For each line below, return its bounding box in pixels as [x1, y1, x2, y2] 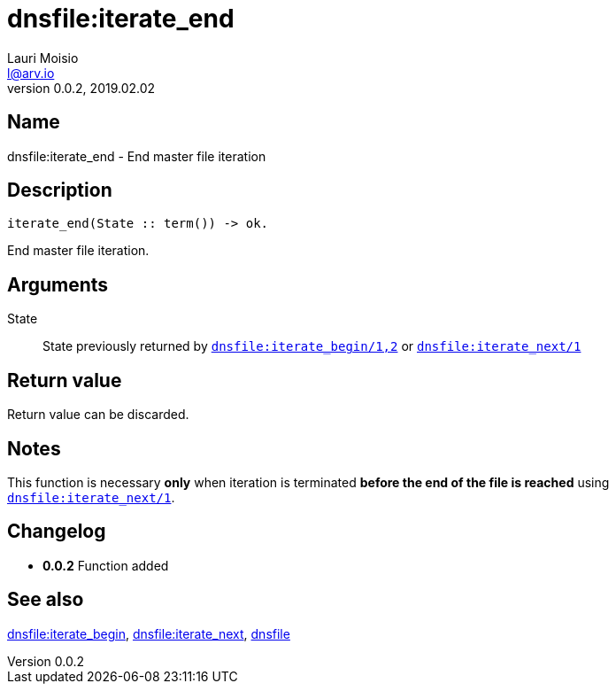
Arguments [7, 273, 109, 296]
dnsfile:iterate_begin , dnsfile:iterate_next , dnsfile [7, 625, 290, 641]
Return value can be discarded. [7, 407, 189, 423]
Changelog [7, 520, 106, 543]
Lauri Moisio [7, 50, 79, 66]
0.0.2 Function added [42, 557, 169, 573]
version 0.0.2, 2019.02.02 [7, 80, 156, 96]
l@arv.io [7, 65, 55, 81]
